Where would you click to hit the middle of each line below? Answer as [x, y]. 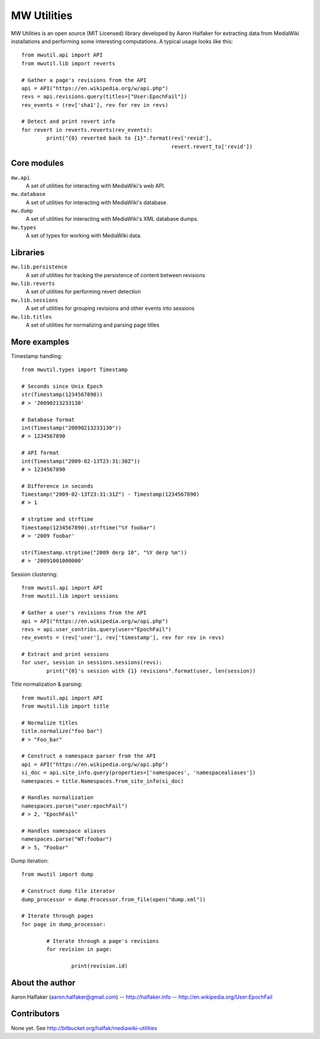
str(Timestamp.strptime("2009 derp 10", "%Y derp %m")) [104, 552]
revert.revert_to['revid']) [212, 146]
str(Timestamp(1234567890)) [62, 395]
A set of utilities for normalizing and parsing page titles [92, 325]
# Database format [48, 419]
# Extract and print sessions [65, 654]
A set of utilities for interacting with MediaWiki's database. [97, 202]
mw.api [20, 178]
